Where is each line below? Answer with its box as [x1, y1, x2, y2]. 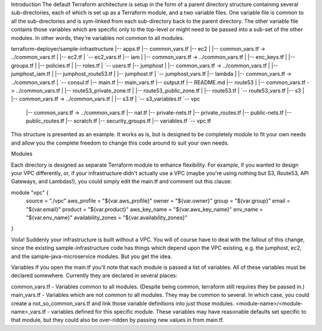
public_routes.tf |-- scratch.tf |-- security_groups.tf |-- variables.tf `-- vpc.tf [26, 117, 211, 125]
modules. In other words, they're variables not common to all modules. [11, 34, 184, 41]
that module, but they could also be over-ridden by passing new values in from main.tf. [11, 317, 224, 324]
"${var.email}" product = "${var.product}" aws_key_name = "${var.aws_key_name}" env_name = [26, 206, 264, 213]
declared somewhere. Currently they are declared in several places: [11, 272, 178, 279]
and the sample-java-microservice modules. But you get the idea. [11, 253, 172, 260]
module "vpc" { [11, 189, 49, 196]
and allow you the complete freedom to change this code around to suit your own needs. [11, 139, 230, 146]
